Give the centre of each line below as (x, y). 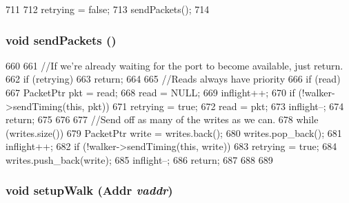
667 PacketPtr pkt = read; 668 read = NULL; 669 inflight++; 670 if (150, 92)
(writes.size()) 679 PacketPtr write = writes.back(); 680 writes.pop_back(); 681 (174, 132)
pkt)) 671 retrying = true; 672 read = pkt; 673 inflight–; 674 (216, 106)
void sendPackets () (61, 40)
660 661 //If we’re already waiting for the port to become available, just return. (174, 65)
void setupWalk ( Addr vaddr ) (89, 190)
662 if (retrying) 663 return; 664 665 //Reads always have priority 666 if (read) (173, 79)
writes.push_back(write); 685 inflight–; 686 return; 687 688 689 (139, 159)
